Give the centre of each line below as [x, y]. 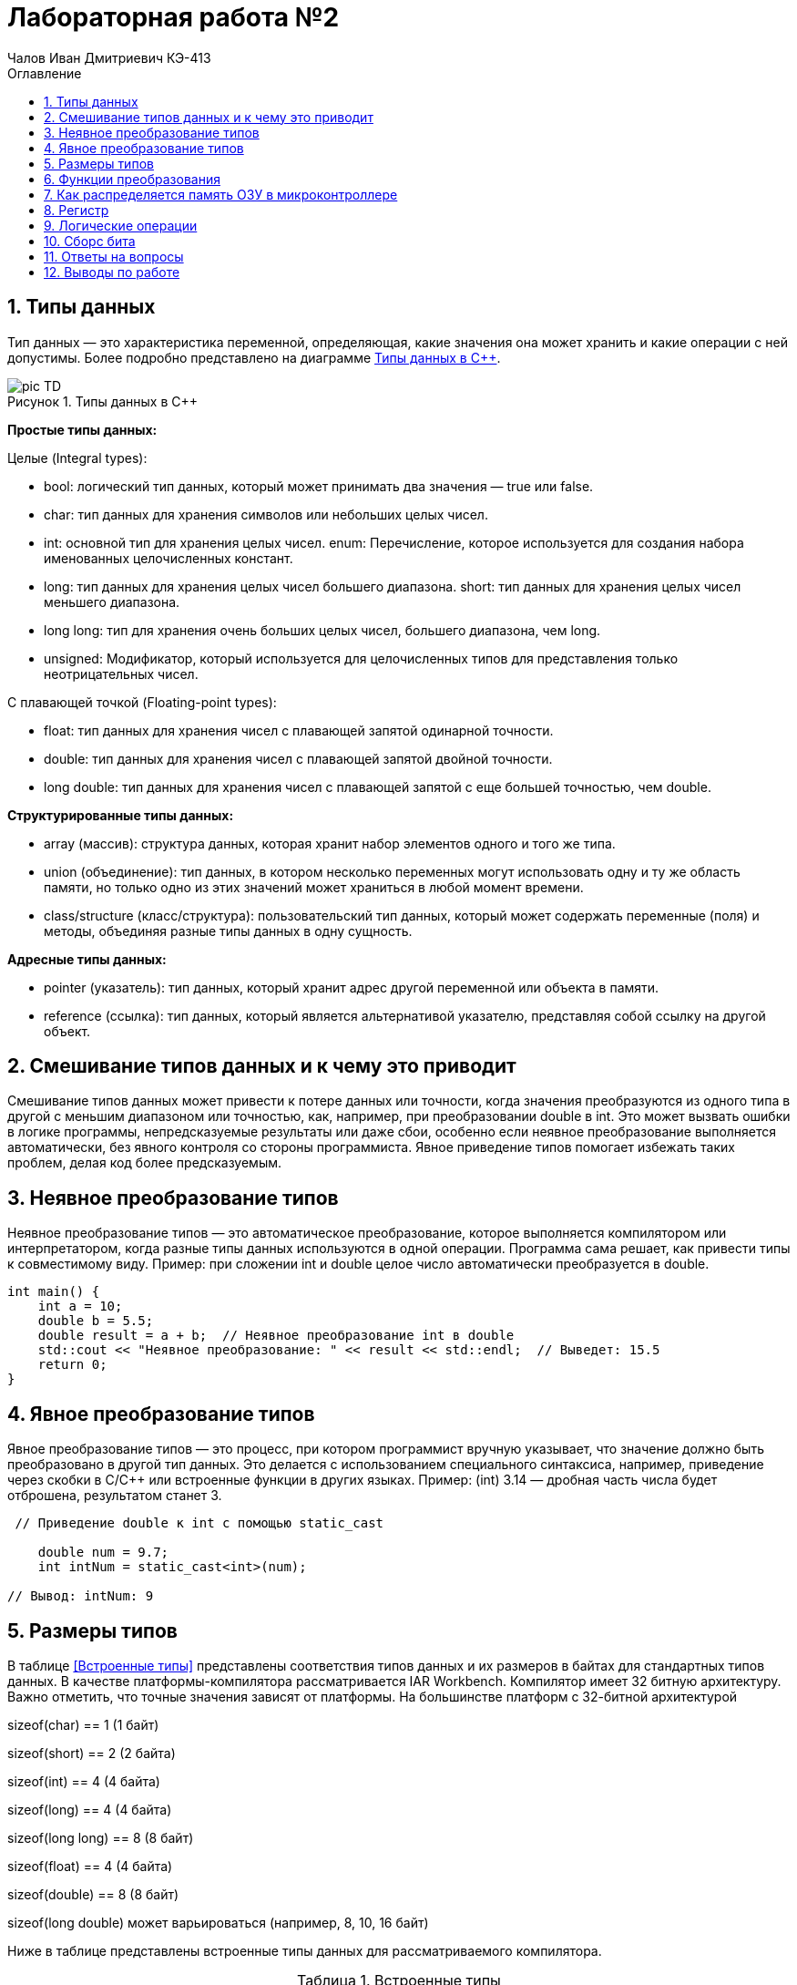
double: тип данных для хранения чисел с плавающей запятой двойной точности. [298, 758]
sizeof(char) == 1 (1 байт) [83, 1724]
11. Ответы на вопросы [114, 256]
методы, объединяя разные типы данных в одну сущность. [228, 931]
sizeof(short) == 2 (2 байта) [92, 1753]
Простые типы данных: [82, 429]
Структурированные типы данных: [121, 815]
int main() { [54, 1292]
